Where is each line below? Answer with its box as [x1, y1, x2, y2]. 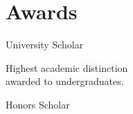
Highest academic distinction [6, 60, 128, 75]
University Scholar [6, 37, 84, 52]
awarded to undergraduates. [6, 74, 124, 88]
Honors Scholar [6, 97, 70, 111]
